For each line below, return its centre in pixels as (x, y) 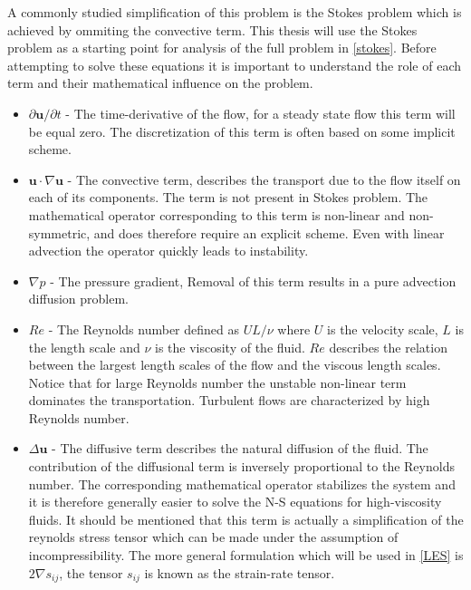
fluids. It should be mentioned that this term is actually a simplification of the (246, 519)
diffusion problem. (78, 299)
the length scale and (84, 347)
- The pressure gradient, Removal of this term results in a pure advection (253, 280)
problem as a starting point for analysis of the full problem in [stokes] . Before (222, 48)
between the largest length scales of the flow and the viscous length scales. (235, 365)
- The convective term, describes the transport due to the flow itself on (264, 179)
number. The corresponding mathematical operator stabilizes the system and (242, 484)
